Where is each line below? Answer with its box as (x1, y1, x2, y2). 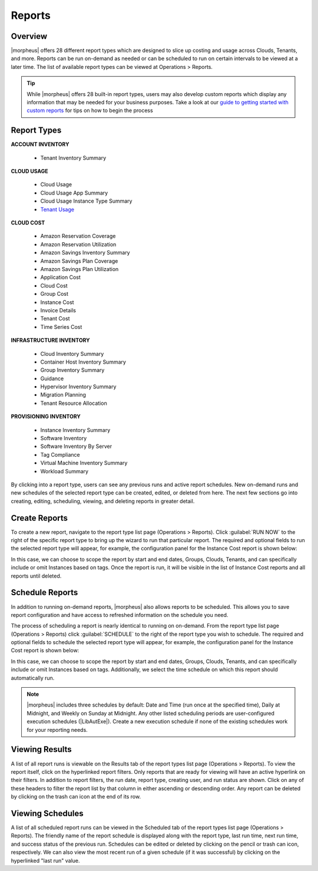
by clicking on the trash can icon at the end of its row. (11, 793, 141, 800)
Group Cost (40, 291, 69, 298)
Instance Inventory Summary (40, 426, 111, 433)
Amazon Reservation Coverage (40, 233, 116, 240)
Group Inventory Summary (40, 367, 105, 374)
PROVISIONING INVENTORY (11, 413, 81, 420)
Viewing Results (11, 744, 72, 754)
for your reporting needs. (26, 726, 88, 733)
